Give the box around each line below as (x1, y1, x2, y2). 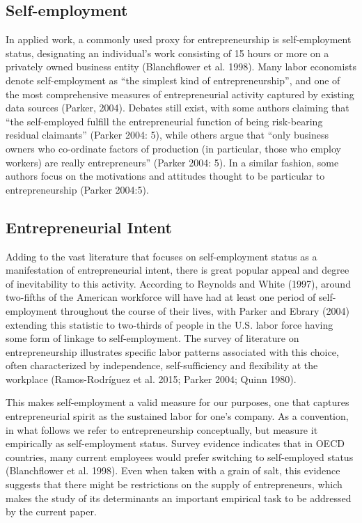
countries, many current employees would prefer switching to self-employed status (6, 449, 354, 464)
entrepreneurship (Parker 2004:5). (6, 182, 149, 196)
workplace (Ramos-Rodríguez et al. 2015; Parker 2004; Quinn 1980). (6, 371, 297, 386)
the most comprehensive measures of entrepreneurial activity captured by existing (6, 86, 354, 101)
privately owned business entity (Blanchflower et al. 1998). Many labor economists (6, 59, 356, 74)
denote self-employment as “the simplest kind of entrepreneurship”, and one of (6, 72, 340, 87)
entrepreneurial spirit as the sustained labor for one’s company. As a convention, (6, 409, 349, 423)
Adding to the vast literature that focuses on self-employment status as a (6, 249, 317, 263)
